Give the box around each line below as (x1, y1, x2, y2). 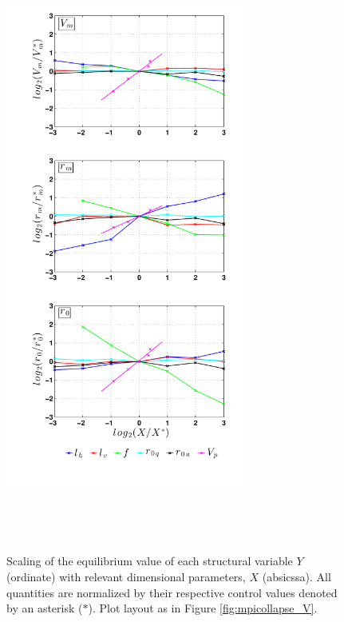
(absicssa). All (262, 568, 331, 585)
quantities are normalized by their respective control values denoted (6, 584, 338, 600)
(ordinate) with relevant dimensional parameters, (6, 568, 246, 585)
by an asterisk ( (6, 600, 83, 616)
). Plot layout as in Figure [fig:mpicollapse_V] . (88, 600, 318, 616)
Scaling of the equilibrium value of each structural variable (6, 552, 293, 569)
